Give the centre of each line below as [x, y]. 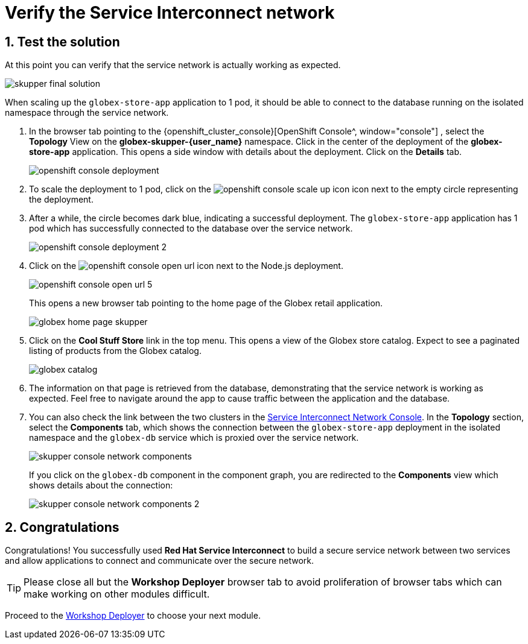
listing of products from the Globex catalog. [115, 351]
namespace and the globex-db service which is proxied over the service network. [194, 438]
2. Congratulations [62, 527]
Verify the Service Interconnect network [170, 13]
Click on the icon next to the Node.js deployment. [186, 266]
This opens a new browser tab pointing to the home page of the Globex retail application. [206, 303]
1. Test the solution [62, 42]
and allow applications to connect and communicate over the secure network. [160, 561]
